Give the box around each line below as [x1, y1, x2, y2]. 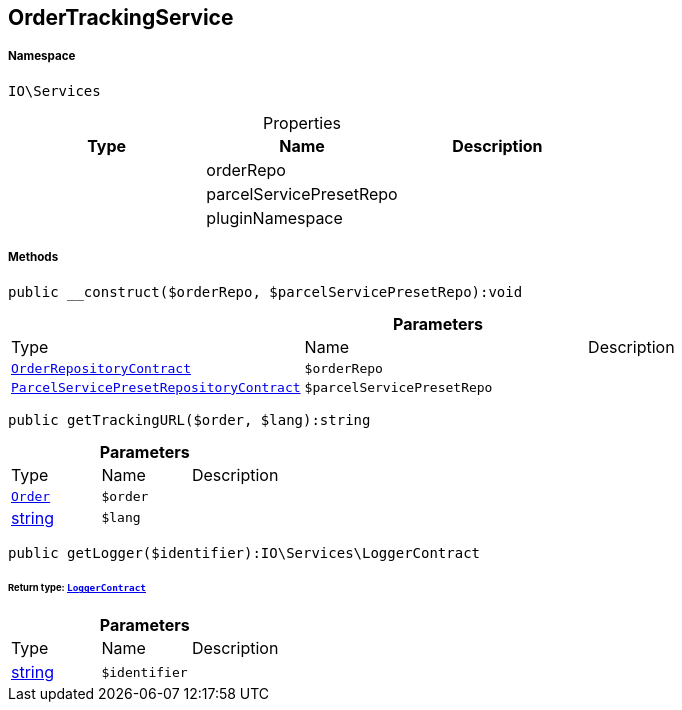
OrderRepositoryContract [11, 360, 192, 376]
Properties [263, 112, 341, 133]
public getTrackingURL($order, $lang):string [8, 411, 371, 428]
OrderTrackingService [8, 5, 234, 30]
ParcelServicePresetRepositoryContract [11, 379, 301, 395]
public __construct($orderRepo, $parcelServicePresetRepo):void [8, 283, 523, 300]
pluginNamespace [206, 207, 343, 228]
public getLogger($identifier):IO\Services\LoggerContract [8, 544, 481, 561]
